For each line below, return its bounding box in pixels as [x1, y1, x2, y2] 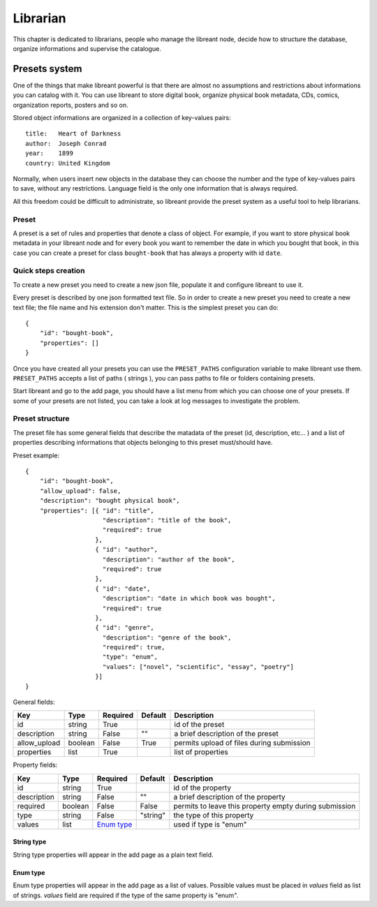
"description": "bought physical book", [39, 496, 181, 505]
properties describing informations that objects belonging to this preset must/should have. [13, 438, 273, 447]
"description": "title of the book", [102, 516, 232, 524]
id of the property [173, 783, 232, 792]
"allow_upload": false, [39, 487, 121, 495]
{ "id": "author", [95, 545, 158, 554]
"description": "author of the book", [102, 555, 235, 563]
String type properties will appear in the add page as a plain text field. [13, 850, 214, 859]
